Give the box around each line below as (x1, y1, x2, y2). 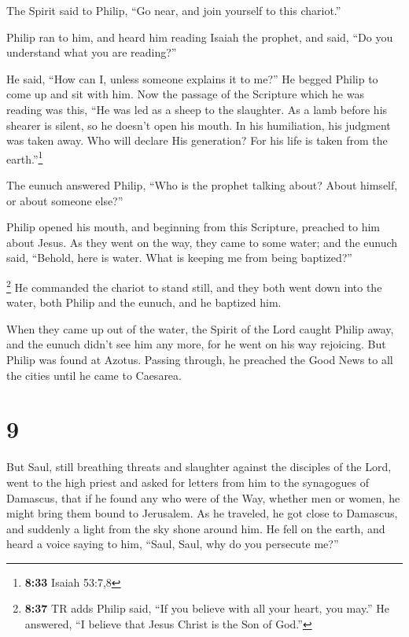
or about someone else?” (6, 192, 123, 208)
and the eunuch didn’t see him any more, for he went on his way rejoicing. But (6, 336, 386, 352)
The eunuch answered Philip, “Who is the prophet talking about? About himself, (6, 177, 398, 193)
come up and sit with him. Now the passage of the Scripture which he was (6, 86, 364, 102)
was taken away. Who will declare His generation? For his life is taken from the (6, 132, 388, 149)
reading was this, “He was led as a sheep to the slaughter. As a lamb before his (6, 101, 388, 117)
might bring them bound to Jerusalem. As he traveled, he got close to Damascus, (6, 505, 398, 521)
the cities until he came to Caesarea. (6, 366, 182, 383)
